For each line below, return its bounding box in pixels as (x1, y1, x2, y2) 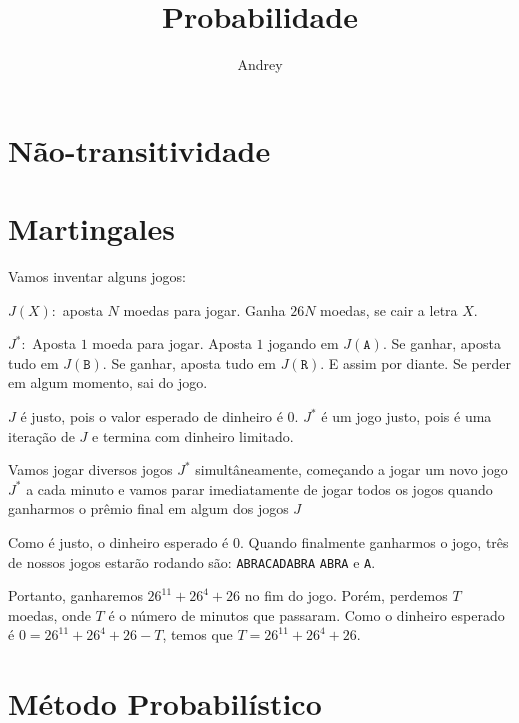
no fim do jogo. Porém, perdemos (244, 585, 448, 606)
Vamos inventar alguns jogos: (8, 266, 186, 287)
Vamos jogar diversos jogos (8, 459, 173, 480)
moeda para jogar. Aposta (92, 333, 252, 354)
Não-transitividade (8, 129, 271, 170)
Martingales (8, 208, 175, 249)
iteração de (8, 425, 75, 446)
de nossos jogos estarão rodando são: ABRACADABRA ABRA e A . (8, 551, 376, 572)
